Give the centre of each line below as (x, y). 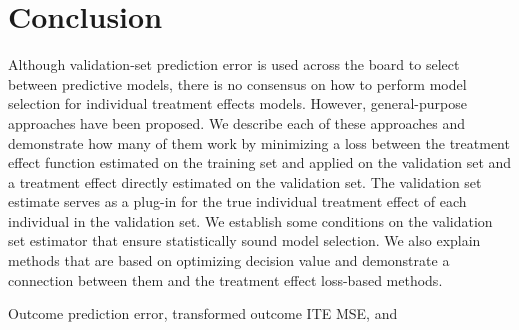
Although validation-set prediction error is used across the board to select (234, 64)
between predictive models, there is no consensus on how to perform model (237, 83)
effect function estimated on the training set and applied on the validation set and (260, 162)
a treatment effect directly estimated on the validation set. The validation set (245, 181)
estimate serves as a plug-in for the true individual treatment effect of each (237, 201)
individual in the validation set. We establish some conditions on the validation (250, 220)
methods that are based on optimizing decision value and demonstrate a (229, 260)
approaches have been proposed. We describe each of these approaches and (237, 122)
